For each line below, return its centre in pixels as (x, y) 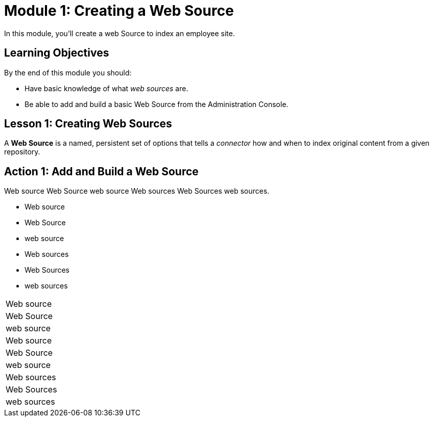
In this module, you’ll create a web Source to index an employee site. (119, 33)
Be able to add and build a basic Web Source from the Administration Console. (157, 104)
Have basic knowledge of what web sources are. (106, 88)
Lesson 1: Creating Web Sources (88, 124)
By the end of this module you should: (68, 72)
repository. (22, 152)
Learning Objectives (57, 53)
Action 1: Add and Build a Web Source (101, 171)
